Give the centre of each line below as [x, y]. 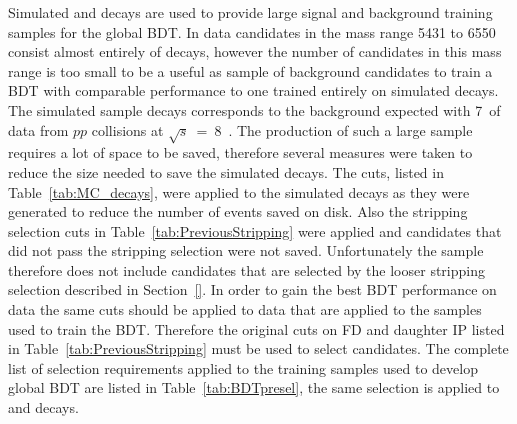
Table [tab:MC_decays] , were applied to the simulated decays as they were [239, 191]
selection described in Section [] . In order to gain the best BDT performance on [252, 289]
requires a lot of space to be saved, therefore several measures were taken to [240, 152]
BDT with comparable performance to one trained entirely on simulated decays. [253, 90]
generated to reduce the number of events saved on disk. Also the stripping [238, 211]
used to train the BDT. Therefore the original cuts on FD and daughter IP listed [256, 328]
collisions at [127, 129]
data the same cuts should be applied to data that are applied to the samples [245, 309]
